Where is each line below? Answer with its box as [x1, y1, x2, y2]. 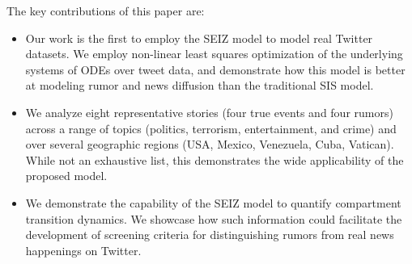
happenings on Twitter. [25, 241, 142, 258]
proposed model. [25, 167, 108, 184]
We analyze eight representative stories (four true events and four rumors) [25, 103, 393, 120]
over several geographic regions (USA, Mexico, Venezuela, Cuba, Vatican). [25, 136, 394, 153]
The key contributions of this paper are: [6, 2, 205, 19]
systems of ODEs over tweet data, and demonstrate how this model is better [25, 61, 406, 78]
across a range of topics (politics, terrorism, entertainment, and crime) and [25, 119, 397, 136]
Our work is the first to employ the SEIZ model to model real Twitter [25, 29, 373, 46]
